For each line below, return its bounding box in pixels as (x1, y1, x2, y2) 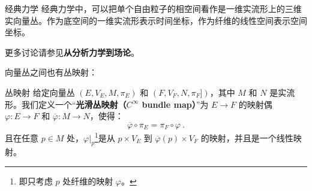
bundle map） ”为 (142, 98, 209, 110)
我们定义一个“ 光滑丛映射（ (21, 98, 127, 110)
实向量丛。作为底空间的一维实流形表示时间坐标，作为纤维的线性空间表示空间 (5, 14, 307, 26)
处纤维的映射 (62, 175, 113, 187)
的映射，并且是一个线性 (200, 131, 293, 144)
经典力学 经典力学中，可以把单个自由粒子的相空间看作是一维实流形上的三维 (5, 2, 302, 14)
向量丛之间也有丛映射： (5, 66, 97, 78)
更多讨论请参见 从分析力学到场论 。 (5, 46, 139, 58)
